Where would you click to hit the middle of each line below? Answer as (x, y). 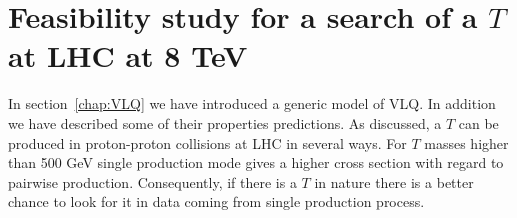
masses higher (466, 142)
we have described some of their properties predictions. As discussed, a (225, 122)
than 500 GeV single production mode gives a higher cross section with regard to (256, 162)
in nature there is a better (394, 181)
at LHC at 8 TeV (128, 55)
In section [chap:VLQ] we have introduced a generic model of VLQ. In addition (252, 103)
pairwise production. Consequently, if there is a (152, 181)
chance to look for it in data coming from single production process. (216, 201)
